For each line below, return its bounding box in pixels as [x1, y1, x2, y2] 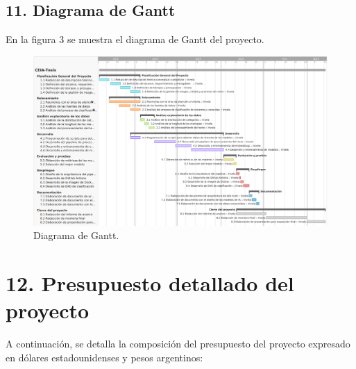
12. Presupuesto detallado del [6, 269, 294, 297]
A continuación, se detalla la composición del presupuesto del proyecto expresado [6, 336, 350, 351]
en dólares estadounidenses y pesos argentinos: [6, 350, 203, 364]
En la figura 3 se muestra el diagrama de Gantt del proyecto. [6, 32, 264, 47]
